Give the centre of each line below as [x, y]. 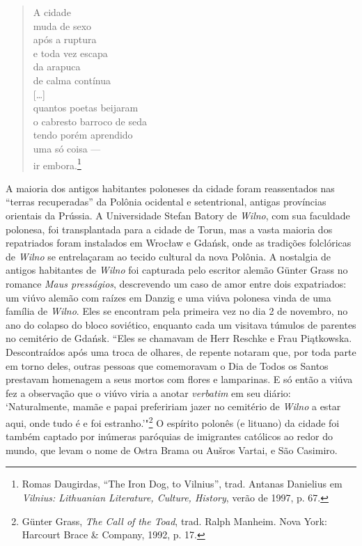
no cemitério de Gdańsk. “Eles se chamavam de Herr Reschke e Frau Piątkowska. [179, 338]
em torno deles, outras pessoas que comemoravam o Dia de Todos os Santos [167, 365]
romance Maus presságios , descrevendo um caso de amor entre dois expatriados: [176, 283]
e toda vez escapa [70, 53]
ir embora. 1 [57, 164]
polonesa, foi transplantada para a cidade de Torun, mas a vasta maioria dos [169, 229]
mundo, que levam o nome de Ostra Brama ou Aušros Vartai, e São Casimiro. [172, 450]
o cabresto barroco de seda [90, 121]
